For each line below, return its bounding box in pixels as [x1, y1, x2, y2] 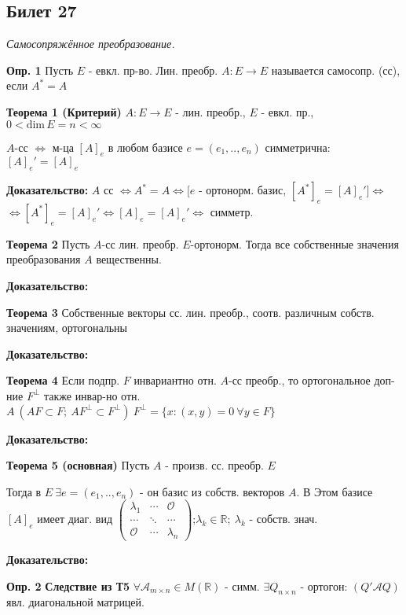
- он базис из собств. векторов [140, 483, 285, 499]
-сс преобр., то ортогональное [228, 372, 371, 389]
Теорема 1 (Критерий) [6, 103, 122, 120]
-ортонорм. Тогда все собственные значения [190, 235, 400, 252]
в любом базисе [108, 138, 183, 155]
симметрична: [265, 138, 331, 155]
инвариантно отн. [134, 372, 217, 389]
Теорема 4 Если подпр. [6, 372, 120, 389]
